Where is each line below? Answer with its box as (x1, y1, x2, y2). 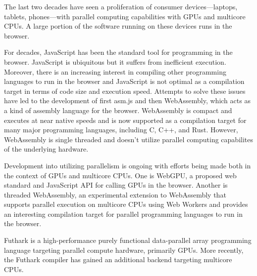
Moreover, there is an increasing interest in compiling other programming (4, 66, 226, 77)
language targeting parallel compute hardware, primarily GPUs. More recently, (4, 244, 244, 255)
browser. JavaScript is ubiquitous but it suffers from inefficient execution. (4, 56, 226, 67)
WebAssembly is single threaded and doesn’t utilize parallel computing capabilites (4, 134, 254, 144)
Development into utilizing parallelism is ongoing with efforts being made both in (4, 160, 251, 170)
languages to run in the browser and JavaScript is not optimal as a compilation (4, 76, 245, 86)
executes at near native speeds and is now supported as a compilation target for (4, 115, 247, 125)
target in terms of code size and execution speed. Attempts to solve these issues (4, 85, 246, 96)
